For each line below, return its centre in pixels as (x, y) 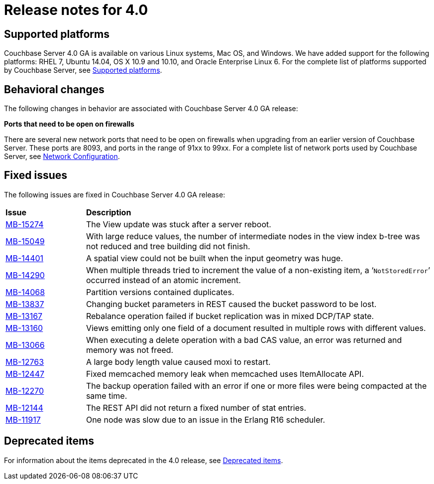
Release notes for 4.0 (76, 10)
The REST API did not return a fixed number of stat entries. (196, 407)
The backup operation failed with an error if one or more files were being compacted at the (256, 386)
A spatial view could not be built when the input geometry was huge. (215, 258)
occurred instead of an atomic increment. (163, 280)
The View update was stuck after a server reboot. (178, 224)
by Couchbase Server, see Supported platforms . (83, 70)
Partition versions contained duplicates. (160, 292)
